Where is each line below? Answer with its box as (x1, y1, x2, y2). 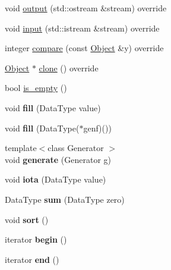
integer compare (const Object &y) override (5, 42, 164, 54)
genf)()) (83, 121, 112, 134)
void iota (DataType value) (5, 173, 106, 186)
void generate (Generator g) (5, 153, 112, 165)
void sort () (5, 213, 49, 225)
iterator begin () (5, 233, 67, 246)
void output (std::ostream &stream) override (5, 2, 167, 14)
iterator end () (5, 253, 59, 265)
